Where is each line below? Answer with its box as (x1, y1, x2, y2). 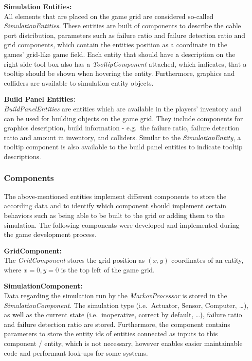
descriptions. (4, 151, 41, 161)
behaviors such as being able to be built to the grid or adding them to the (4, 210, 225, 220)
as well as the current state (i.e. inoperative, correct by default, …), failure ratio (4, 309, 242, 320)
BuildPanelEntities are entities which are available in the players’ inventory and (4, 103, 242, 113)
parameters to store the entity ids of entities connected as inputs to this (4, 328, 218, 339)
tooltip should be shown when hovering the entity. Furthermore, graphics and (4, 68, 235, 78)
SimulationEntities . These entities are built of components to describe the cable (4, 20, 241, 31)
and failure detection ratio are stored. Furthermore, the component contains (4, 319, 230, 329)
